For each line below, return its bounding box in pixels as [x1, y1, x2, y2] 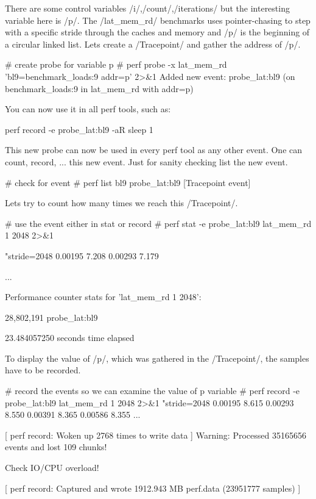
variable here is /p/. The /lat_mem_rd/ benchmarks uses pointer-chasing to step [5, 13, 311, 26]
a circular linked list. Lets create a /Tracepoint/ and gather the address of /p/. [5, 37, 301, 50]
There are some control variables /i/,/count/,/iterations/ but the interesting [5, 2, 290, 14]
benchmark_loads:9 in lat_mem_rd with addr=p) [5, 82, 194, 95]
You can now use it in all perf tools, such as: [5, 102, 171, 115]
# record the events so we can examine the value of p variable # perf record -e [5, 384, 300, 397]
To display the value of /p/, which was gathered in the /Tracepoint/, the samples [5, 351, 309, 364]
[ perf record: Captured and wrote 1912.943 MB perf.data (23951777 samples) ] [5, 481, 301, 494]
